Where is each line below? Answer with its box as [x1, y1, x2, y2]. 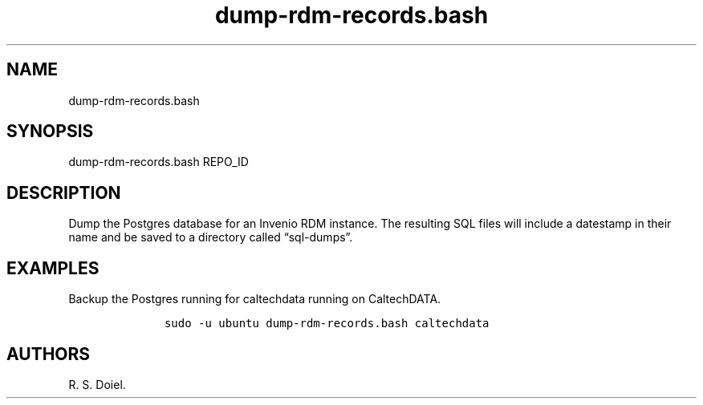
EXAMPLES [6, 257, 100, 278]
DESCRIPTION [6, 182, 121, 203]
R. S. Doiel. [68, 377, 126, 391]
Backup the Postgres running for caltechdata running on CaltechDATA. [68, 292, 441, 306]
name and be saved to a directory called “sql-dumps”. [68, 230, 353, 245]
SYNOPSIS [6, 121, 94, 142]
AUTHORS [6, 343, 91, 364]
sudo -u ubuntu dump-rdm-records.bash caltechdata [164, 317, 490, 330]
